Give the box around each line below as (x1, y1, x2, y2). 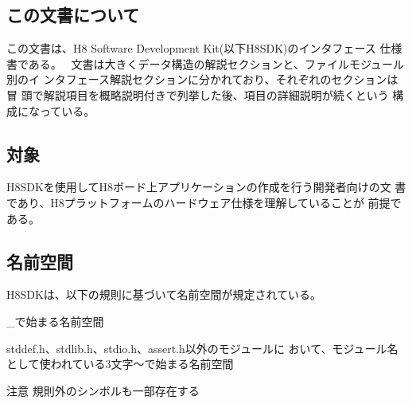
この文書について (6, 2, 140, 27)
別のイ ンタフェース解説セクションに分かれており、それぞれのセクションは (6, 71, 398, 88)
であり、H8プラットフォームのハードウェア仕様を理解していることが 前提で (6, 194, 402, 210)
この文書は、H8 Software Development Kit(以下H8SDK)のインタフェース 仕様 (6, 40, 402, 57)
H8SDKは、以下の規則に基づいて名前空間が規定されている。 (6, 286, 322, 303)
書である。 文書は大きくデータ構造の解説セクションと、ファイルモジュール (6, 55, 404, 72)
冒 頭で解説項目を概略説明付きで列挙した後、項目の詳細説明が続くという (6, 86, 389, 103)
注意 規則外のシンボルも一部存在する (6, 382, 200, 398)
